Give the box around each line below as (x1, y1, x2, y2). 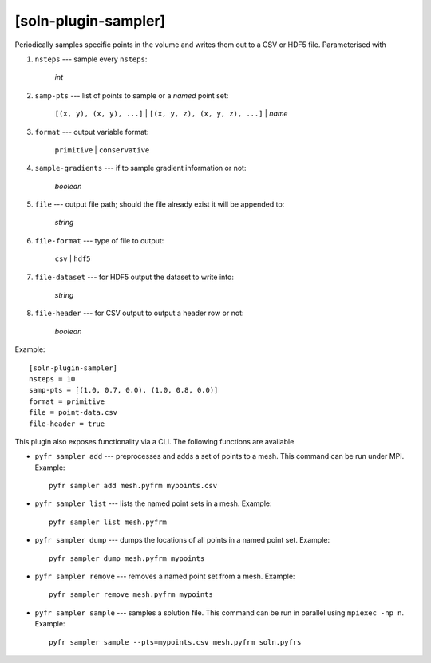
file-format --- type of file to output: (34, 235, 164, 245)
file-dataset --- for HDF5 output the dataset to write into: (34, 272, 235, 282)
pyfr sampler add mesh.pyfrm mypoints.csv (49, 481, 218, 491)
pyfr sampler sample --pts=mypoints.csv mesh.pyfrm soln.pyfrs (49, 637, 302, 646)
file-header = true (29, 419, 105, 428)
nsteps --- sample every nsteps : (34, 54, 148, 64)
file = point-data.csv (29, 408, 118, 417)
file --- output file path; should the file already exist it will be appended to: (34, 199, 285, 209)
